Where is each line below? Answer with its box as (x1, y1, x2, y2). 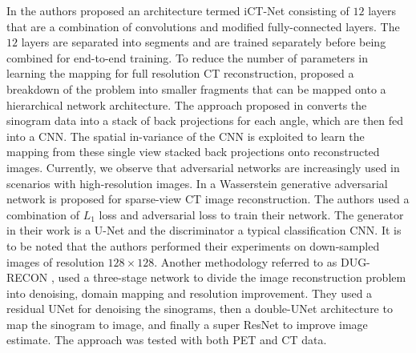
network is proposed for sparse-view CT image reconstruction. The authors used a (6, 191, 410, 207)
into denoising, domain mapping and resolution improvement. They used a (6, 284, 373, 301)
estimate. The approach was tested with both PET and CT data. (6, 331, 327, 348)
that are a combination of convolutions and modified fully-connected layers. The (6, 18, 400, 34)
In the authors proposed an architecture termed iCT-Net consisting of (6, 2, 349, 18)
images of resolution (6, 253, 104, 270)
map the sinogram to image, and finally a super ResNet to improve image (6, 315, 368, 332)
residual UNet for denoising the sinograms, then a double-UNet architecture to (6, 300, 393, 317)
